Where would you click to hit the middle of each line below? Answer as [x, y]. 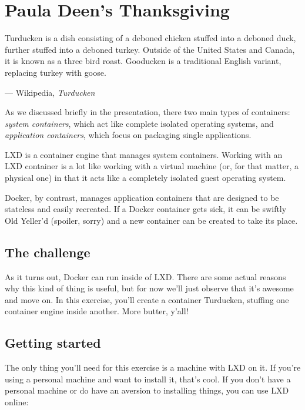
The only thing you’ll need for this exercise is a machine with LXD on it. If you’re [153, 367]
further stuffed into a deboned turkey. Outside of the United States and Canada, [150, 49]
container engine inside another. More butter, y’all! [97, 311]
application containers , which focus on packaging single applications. [128, 135]
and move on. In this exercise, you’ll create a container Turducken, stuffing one [147, 299]
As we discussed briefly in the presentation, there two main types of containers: [148, 112]
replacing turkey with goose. [56, 72]
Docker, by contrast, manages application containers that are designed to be [142, 197]
